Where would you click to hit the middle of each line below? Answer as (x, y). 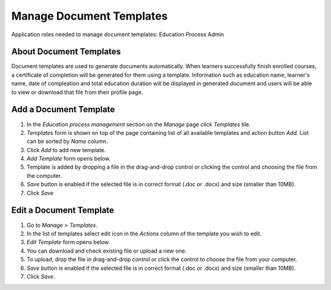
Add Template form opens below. (69, 159)
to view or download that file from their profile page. (77, 92)
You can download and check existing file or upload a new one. (107, 251)
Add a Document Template (63, 109)
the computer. (44, 175)
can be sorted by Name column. (67, 142)
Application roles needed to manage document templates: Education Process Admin (118, 34)
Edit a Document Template (63, 211)
